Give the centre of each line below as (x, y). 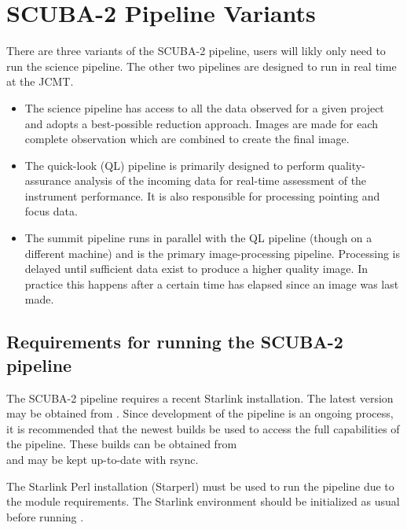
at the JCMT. (40, 81)
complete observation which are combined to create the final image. (187, 139)
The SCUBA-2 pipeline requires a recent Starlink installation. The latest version (200, 397)
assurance (48, 180)
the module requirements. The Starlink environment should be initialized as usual (203, 501)
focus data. (51, 211)
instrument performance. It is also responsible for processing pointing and (202, 195)
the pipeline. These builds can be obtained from (122, 444)
